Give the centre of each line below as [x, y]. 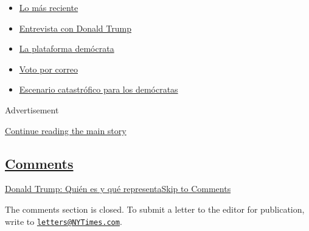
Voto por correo [48, 69]
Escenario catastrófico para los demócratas [99, 89]
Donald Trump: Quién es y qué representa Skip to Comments [118, 189]
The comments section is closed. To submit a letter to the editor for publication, [155, 209]
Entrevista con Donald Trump [75, 28]
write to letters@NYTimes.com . [64, 221]
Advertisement [32, 109]
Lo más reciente [49, 7]
